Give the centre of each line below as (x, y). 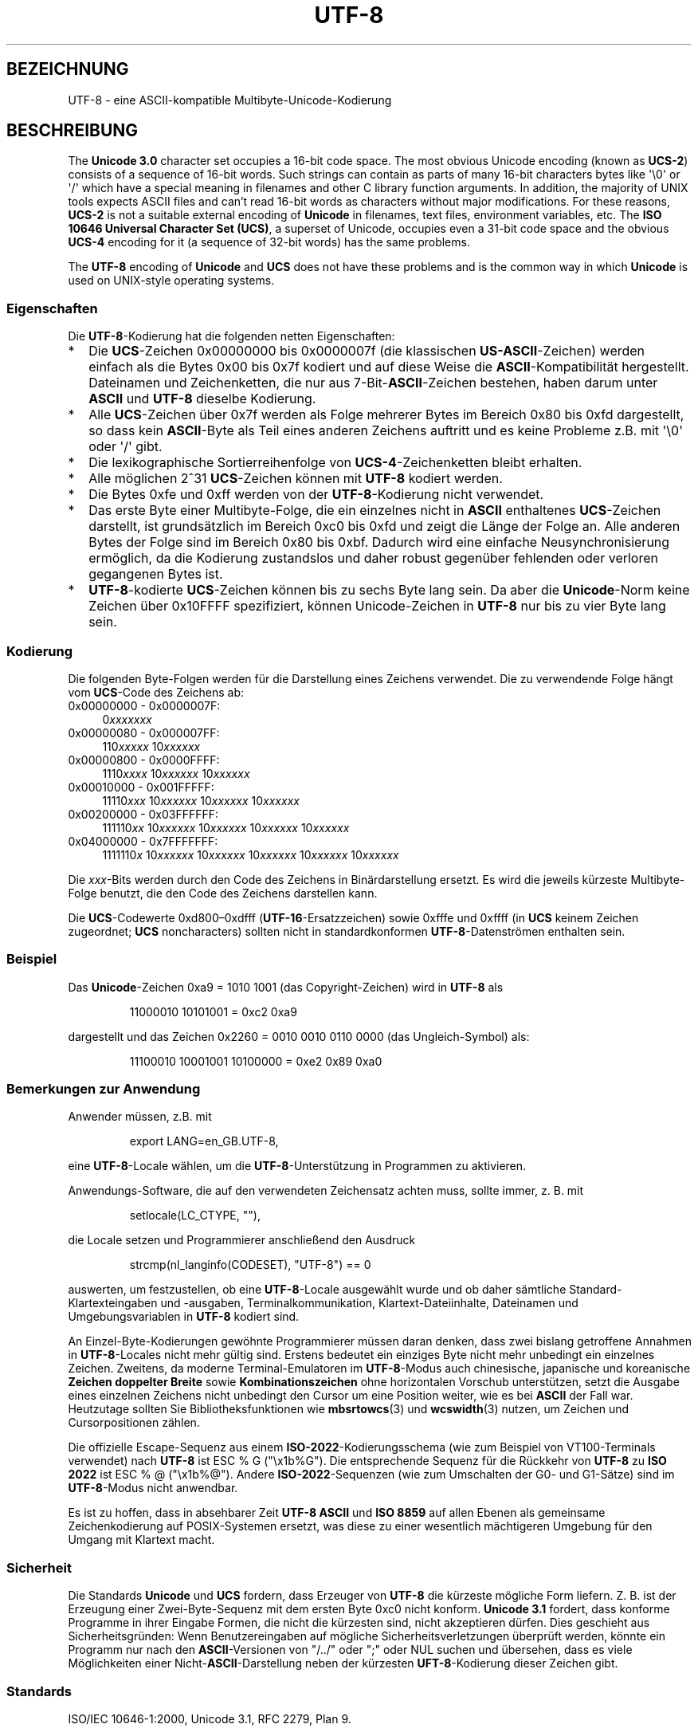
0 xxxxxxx (127, 719)
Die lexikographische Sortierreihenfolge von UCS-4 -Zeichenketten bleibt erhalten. (335, 463)
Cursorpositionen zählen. (134, 1423)
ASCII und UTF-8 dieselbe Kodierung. (202, 399)
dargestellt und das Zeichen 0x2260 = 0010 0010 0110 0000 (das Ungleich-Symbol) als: (299, 1036)
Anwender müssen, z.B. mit (140, 1117)
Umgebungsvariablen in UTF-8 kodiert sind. (184, 1317)
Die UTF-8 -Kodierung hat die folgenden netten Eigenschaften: (231, 336)
